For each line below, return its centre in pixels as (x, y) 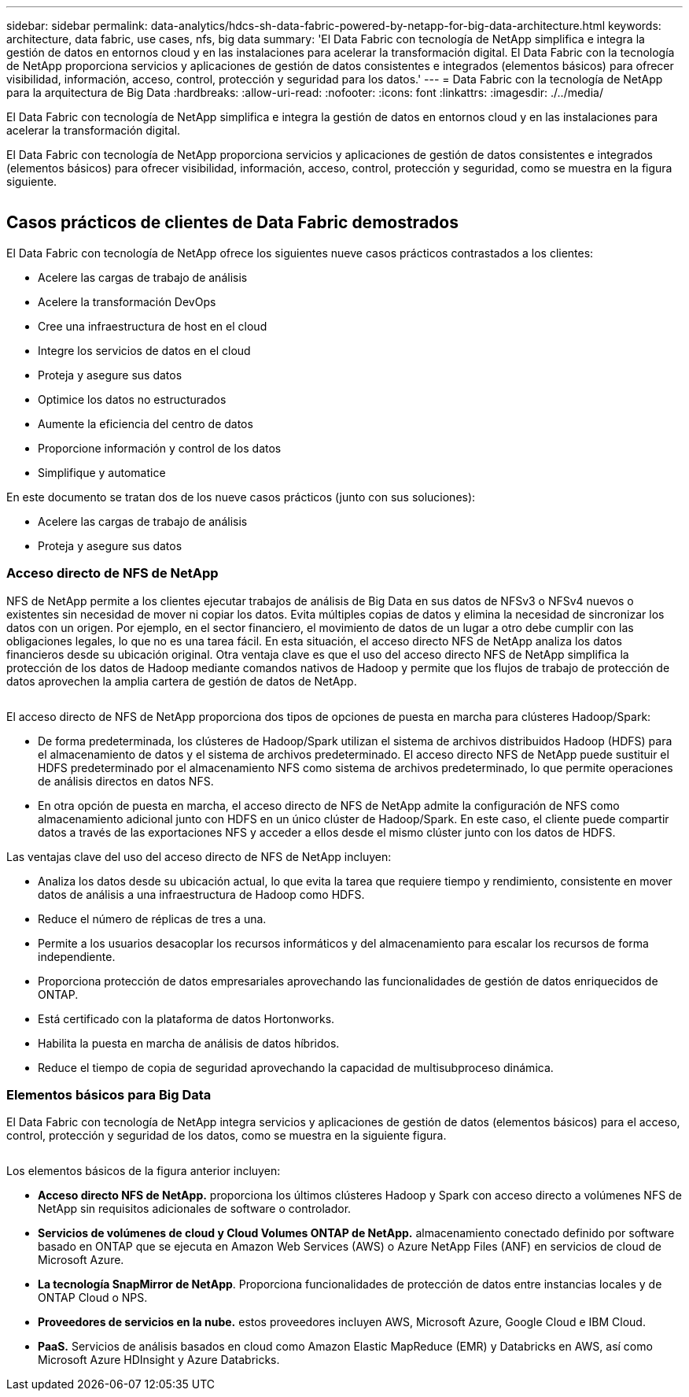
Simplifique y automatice (102, 472)
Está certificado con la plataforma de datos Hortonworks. (186, 1018)
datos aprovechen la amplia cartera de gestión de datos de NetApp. (182, 681)
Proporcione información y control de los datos (160, 448)
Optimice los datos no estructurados (132, 399)
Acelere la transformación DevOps (127, 301)
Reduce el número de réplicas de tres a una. (152, 918)
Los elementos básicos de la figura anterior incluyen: (144, 1171)
